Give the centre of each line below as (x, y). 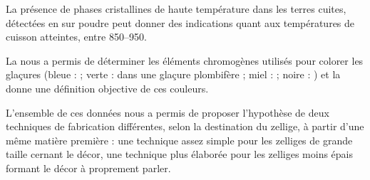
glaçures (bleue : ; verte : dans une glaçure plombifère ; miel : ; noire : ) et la (173, 74)
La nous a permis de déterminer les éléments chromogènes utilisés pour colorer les (185, 60)
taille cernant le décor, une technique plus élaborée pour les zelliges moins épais (180, 154)
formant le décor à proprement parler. (88, 168)
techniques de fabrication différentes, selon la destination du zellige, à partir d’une (185, 126)
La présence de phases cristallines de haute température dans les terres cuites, (176, 9)
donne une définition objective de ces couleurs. (107, 88)
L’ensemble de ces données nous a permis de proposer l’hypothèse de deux (168, 112)
